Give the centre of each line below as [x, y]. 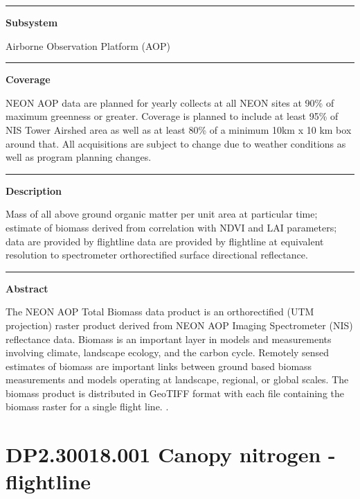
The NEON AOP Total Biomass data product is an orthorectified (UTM [160, 312]
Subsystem [32, 22]
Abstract [27, 288]
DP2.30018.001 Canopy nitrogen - [171, 454]
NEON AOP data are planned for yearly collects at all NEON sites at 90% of [170, 102]
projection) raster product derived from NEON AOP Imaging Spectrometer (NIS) [179, 325]
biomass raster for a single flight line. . [87, 406]
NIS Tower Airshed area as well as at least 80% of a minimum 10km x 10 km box [179, 129]
